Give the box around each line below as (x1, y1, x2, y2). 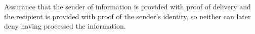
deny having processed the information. (4, 21, 126, 31)
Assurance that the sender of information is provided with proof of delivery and (4, 1, 251, 11)
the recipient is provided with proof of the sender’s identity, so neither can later (4, 11, 251, 21)
